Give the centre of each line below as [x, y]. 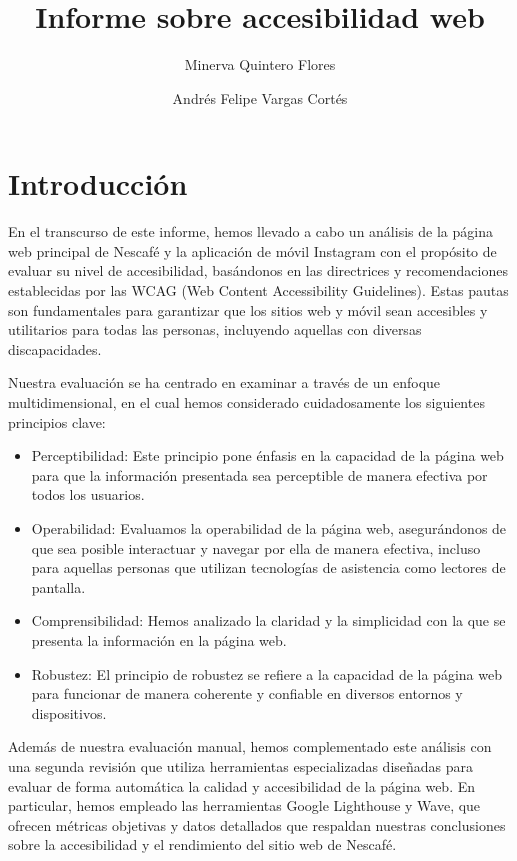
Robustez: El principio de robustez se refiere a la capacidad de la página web [266, 673]
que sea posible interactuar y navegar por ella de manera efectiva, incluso [256, 547]
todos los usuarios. [88, 494]
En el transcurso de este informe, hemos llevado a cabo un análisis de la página [250, 231]
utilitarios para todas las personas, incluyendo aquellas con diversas [215, 329]
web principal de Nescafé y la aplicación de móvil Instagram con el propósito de [252, 250]
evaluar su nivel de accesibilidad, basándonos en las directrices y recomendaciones [258, 270]
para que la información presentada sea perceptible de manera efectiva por [259, 474]
